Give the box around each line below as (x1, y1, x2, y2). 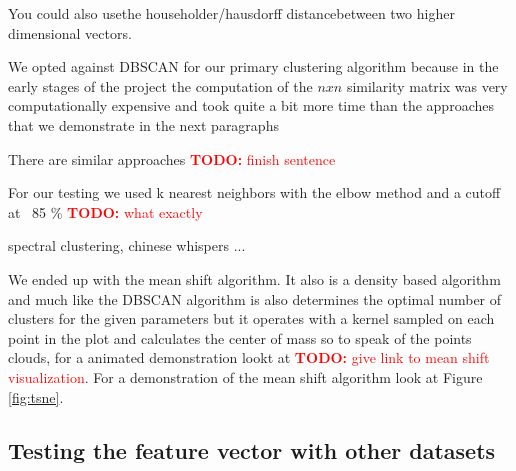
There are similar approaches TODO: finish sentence (8, 148, 336, 169)
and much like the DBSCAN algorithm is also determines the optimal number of (8, 288, 502, 309)
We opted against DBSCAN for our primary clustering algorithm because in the (8, 56, 499, 77)
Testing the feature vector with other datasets (8, 435, 496, 466)
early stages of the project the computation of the (8, 75, 313, 96)
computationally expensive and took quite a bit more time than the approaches (8, 95, 494, 116)
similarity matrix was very (346, 75, 508, 96)
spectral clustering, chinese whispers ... (8, 235, 246, 256)
